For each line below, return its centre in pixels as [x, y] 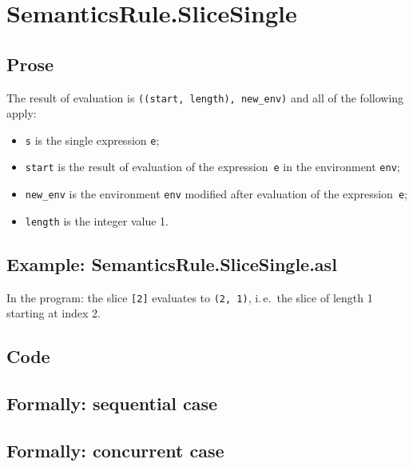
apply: [22, 113]
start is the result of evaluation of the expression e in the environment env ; [212, 167]
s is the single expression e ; [92, 140]
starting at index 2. [54, 313]
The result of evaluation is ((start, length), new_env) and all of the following [205, 97]
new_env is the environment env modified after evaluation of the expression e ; [216, 194]
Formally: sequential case [112, 403]
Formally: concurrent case [115, 450]
